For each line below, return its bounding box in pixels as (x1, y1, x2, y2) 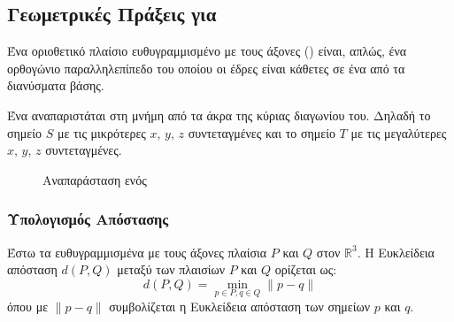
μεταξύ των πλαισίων (117, 260, 226, 279)
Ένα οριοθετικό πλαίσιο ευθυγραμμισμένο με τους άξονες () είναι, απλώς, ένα (7, 42, 407, 60)
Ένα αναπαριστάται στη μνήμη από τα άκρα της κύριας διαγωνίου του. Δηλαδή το (7, 105, 431, 124)
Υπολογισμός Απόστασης (7, 208, 169, 230)
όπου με (7, 296, 49, 315)
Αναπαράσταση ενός (42, 170, 147, 188)
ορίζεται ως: (274, 260, 337, 279)
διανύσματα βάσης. (7, 76, 104, 95)
